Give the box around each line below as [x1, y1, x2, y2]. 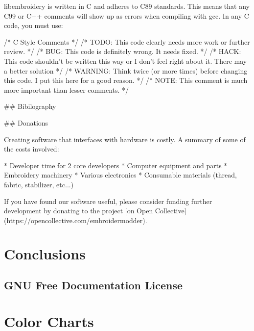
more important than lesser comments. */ [4, 84, 129, 95]
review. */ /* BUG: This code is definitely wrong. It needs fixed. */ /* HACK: [4, 46, 241, 56]
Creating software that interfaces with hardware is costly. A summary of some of [4, 134, 246, 144]
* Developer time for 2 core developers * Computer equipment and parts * [4, 160, 228, 170]
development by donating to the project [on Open [4, 205, 153, 216]
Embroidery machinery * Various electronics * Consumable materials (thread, [4, 170, 237, 180]
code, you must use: [4, 20, 63, 30]
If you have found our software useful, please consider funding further [4, 196, 212, 206]
